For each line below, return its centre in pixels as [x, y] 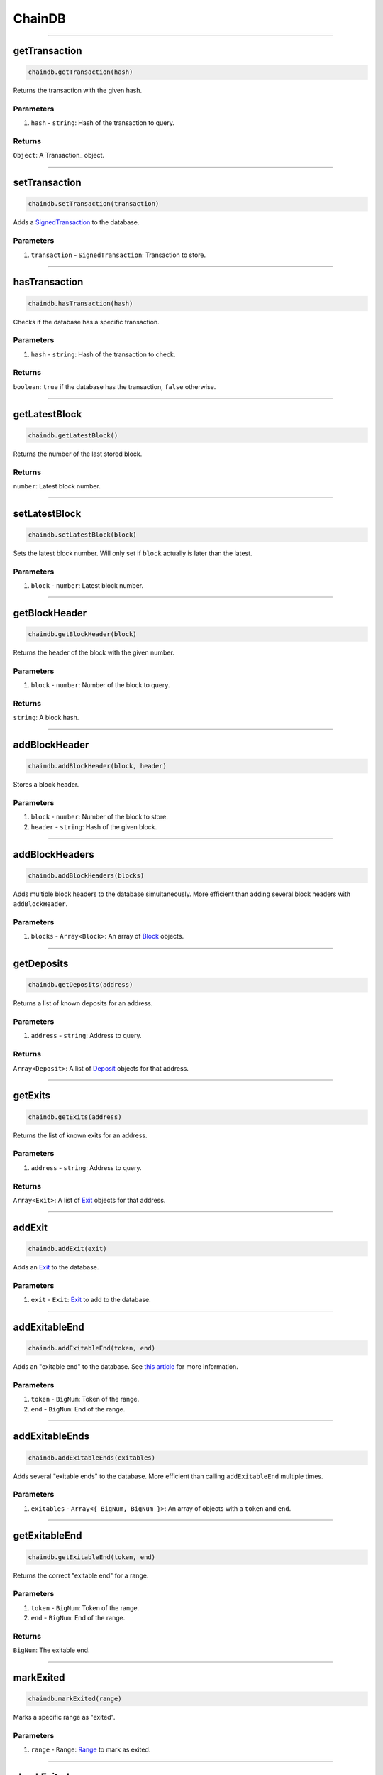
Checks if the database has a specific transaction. [86, 322]
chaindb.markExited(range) [75, 1699]
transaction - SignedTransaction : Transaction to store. [118, 255]
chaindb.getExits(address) [75, 1117]
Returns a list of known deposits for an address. [83, 1003]
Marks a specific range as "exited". [64, 1717]
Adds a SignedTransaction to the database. [76, 222]
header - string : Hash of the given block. [94, 826]
